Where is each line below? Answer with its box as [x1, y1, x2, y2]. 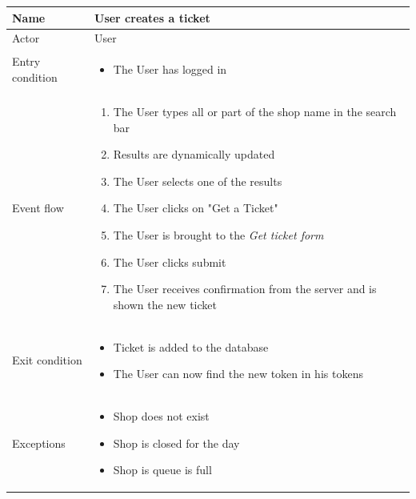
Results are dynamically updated [113, 146, 275, 163]
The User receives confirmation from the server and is [113, 280, 377, 297]
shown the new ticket [113, 296, 217, 312]
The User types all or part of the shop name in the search [113, 103, 397, 120]
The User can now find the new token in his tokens [113, 365, 363, 382]
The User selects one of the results [113, 172, 282, 189]
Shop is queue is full [113, 461, 212, 478]
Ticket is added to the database [113, 338, 269, 355]
